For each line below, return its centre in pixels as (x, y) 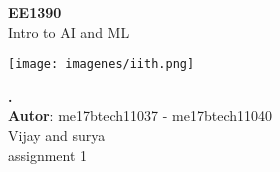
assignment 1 (48, 154)
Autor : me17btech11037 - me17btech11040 (140, 115)
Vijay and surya (57, 135)
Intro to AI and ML (69, 31)
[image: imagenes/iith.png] (101, 64)
